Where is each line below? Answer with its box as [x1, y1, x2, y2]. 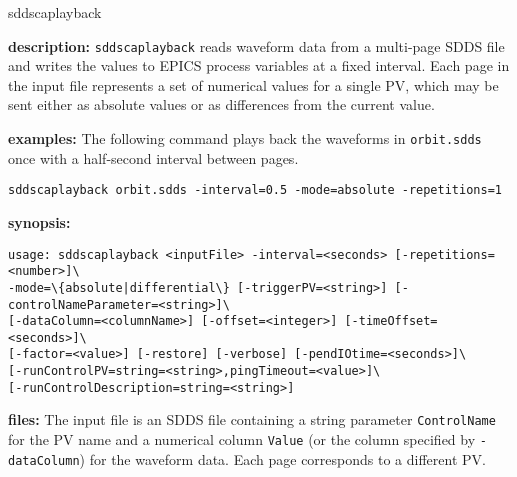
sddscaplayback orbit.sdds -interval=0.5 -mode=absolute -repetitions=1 [8, 183, 502, 198]
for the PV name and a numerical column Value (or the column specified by [8, 429, 476, 450]
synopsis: [8, 211, 71, 232]
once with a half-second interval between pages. [8, 147, 299, 168]
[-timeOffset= [344, 314, 438, 329]
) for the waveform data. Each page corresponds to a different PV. [79, 448, 486, 469]
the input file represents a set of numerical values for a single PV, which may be [8, 74, 499, 95]
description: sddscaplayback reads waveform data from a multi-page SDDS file [8, 35, 505, 56]
